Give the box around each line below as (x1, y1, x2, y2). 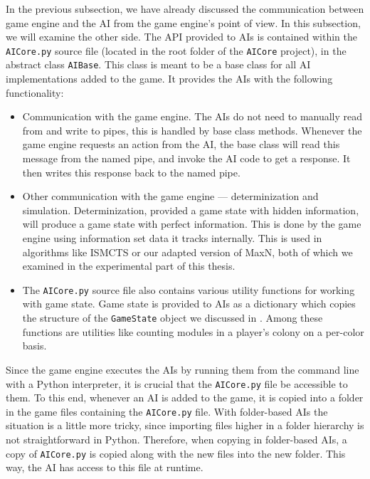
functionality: (6, 85, 64, 100)
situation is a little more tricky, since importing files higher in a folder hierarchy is (6, 418, 364, 433)
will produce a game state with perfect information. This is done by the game (22, 216, 361, 231)
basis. (22, 338, 47, 353)
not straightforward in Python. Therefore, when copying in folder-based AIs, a (6, 432, 347, 446)
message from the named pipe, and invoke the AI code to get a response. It (22, 151, 351, 166)
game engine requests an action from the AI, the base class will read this (22, 137, 340, 152)
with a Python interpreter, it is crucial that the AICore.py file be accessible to (6, 376, 348, 391)
